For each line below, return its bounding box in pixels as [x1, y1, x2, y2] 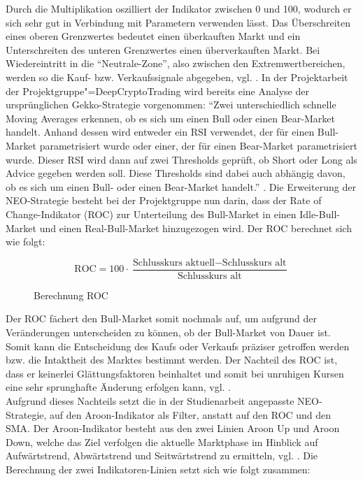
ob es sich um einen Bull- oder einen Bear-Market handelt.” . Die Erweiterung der [6, 179, 356, 194]
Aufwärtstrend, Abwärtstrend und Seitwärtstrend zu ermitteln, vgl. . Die [6, 448, 318, 463]
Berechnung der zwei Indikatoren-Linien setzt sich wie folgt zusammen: [6, 461, 311, 476]
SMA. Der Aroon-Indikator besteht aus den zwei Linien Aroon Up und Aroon [6, 421, 340, 436]
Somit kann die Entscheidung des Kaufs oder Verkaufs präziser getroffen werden [6, 338, 350, 353]
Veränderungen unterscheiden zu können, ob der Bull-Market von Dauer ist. [6, 324, 331, 339]
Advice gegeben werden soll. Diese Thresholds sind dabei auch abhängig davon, [6, 166, 346, 180]
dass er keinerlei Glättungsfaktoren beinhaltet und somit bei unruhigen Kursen [6, 366, 344, 380]
